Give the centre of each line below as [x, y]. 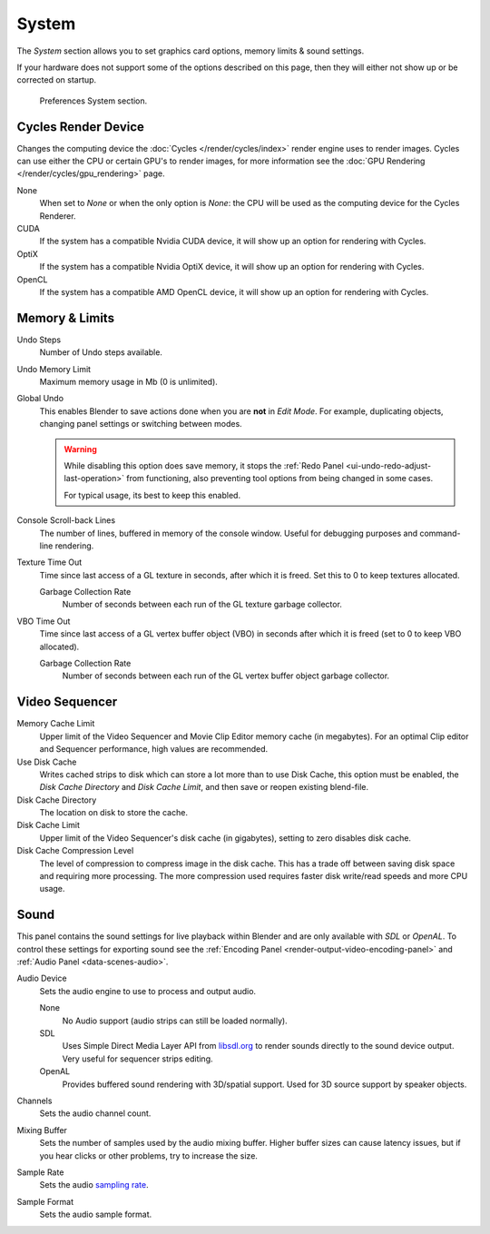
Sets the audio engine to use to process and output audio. [148, 991]
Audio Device [42, 978]
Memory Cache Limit [56, 724]
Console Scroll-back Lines [66, 520]
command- [440, 533]
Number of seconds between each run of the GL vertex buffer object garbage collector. [226, 676]
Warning [80, 449]
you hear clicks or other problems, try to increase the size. [149, 1155]
